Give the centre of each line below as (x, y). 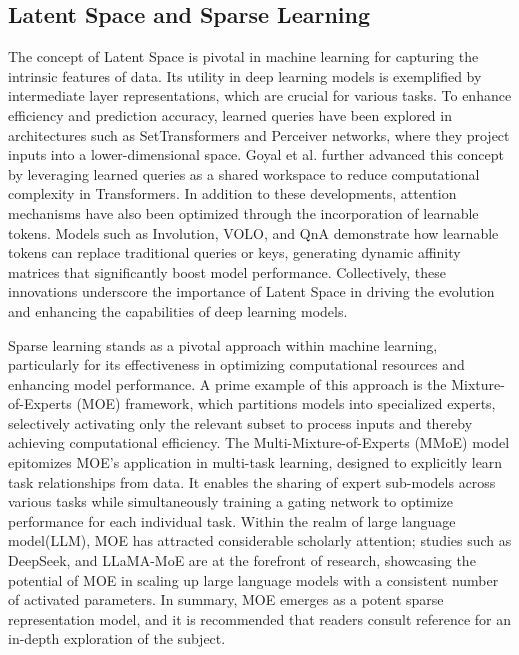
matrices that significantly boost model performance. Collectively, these (227, 271)
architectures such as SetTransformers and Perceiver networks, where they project (259, 134)
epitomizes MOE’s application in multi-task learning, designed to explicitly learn (255, 462)
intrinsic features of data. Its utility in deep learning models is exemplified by (245, 75)
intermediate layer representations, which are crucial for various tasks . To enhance (260, 95)
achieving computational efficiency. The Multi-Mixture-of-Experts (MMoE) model (259, 442)
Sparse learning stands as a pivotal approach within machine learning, (223, 344)
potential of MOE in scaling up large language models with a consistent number (253, 579)
